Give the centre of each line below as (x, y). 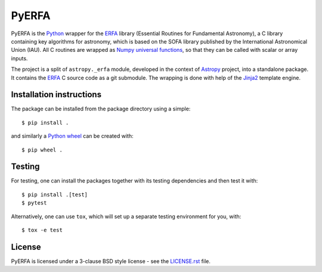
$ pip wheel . (42, 150)
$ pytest (34, 203)
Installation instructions (56, 95)
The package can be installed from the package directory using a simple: (101, 109)
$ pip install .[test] (55, 194)
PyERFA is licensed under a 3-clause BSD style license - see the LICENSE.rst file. (111, 261)
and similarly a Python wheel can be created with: (72, 136)
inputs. (19, 58)
